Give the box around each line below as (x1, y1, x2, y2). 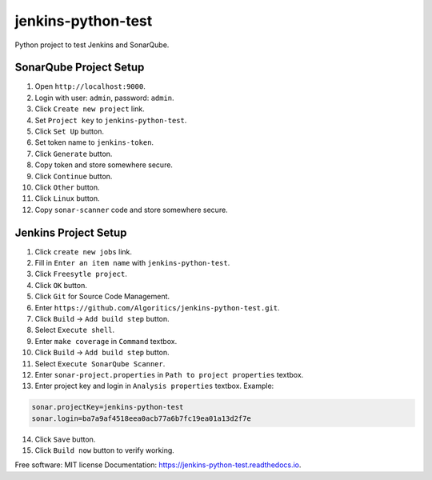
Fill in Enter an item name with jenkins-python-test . (34, 258, 230, 268)
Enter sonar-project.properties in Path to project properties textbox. (34, 370, 304, 379)
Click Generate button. (34, 149, 113, 158)
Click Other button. (34, 182, 100, 192)
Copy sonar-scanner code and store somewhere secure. (34, 205, 228, 214)
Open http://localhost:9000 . (34, 82, 146, 91)
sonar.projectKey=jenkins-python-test (31, 402, 184, 412)
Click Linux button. (34, 194, 100, 203)
